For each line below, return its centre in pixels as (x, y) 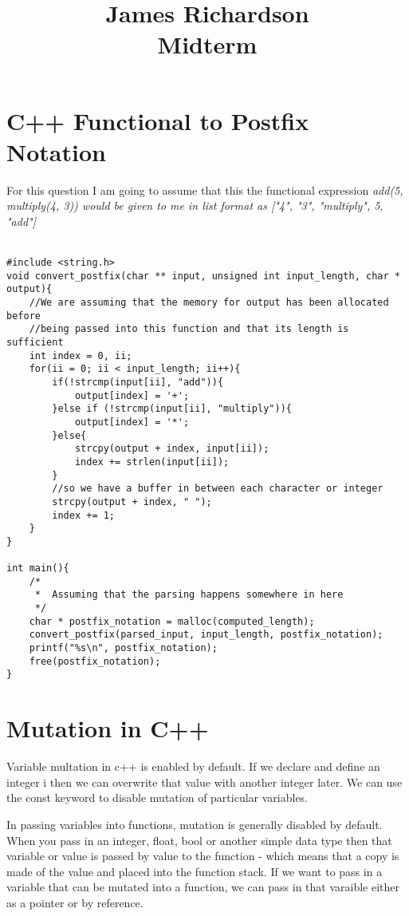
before (24, 316)
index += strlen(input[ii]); (152, 462)
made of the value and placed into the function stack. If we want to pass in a (195, 871)
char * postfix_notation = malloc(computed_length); (172, 621)
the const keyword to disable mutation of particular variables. (157, 798)
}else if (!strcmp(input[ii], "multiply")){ (172, 409)
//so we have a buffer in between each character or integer (218, 489)
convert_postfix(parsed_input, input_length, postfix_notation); (206, 635)
